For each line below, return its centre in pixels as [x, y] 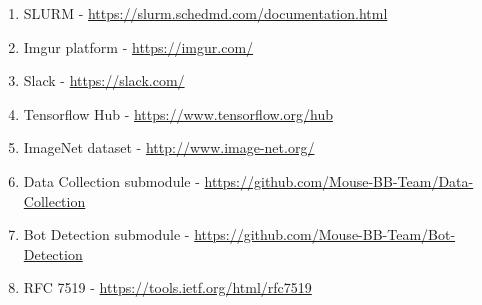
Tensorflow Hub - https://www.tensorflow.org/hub [178, 113]
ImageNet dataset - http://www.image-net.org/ [169, 147]
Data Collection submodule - [111, 180]
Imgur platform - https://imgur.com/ [138, 46]
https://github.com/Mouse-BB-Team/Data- [339, 180]
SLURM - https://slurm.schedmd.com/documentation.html [205, 13]
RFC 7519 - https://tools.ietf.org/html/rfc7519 [167, 287]
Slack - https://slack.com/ [104, 80]
